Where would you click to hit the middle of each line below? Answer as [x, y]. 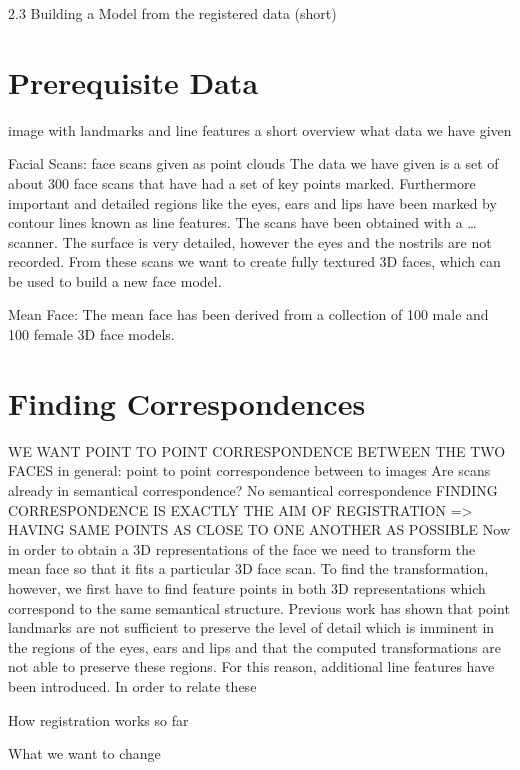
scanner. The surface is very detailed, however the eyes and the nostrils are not [250, 241]
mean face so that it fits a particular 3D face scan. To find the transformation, [248, 568]
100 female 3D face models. [91, 334]
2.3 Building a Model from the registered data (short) [172, 13]
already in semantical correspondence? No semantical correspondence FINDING [253, 489]
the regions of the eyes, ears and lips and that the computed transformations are [254, 646]
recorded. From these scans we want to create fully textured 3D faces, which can [254, 261]
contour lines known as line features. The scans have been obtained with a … [242, 222]
